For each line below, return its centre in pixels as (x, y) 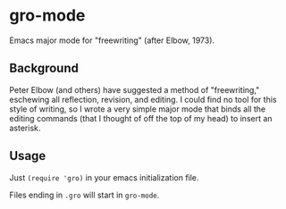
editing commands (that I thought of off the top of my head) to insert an (141, 118)
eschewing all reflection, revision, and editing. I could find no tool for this (143, 99)
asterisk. (25, 128)
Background (44, 68)
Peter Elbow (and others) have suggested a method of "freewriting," (135, 89)
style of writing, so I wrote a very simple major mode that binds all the (138, 109)
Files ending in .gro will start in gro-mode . (84, 195)
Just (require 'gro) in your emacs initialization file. (104, 177)
